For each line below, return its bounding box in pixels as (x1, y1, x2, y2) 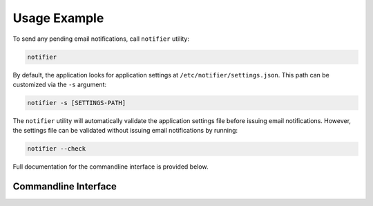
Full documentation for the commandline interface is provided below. (12, 162, 209, 171)
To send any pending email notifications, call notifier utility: (12, 35, 190, 43)
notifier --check (27, 145, 86, 153)
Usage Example (12, 10, 104, 26)
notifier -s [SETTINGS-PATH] (27, 99, 126, 106)
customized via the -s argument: (12, 80, 107, 88)
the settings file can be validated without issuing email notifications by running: (12, 127, 238, 135)
